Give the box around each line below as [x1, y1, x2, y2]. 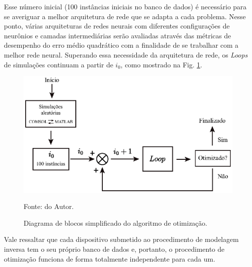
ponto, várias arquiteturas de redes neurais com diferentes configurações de [4, 21, 230, 31]
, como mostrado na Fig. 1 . [121, 59, 202, 69]
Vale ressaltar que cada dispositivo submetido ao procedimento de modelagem [4, 234, 239, 244]
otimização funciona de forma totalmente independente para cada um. [4, 253, 216, 264]
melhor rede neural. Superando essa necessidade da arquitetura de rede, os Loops [4, 49, 248, 59]
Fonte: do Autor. [24, 201, 74, 211]
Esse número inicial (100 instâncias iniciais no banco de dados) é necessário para [4, 1, 247, 11]
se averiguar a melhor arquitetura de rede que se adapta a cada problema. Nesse [4, 11, 246, 21]
